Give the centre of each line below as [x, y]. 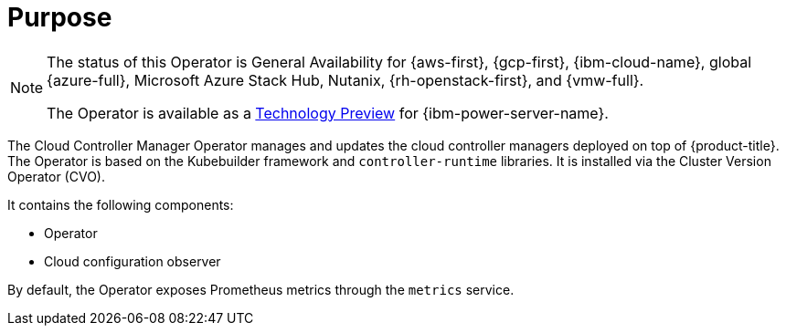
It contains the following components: [121, 204]
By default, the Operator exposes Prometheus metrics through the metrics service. [261, 289]
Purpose [60, 17]
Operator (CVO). [56, 176]
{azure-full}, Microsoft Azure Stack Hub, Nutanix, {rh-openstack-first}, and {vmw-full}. [345, 80]
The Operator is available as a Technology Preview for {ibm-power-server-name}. [328, 113]
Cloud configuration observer [133, 261]
